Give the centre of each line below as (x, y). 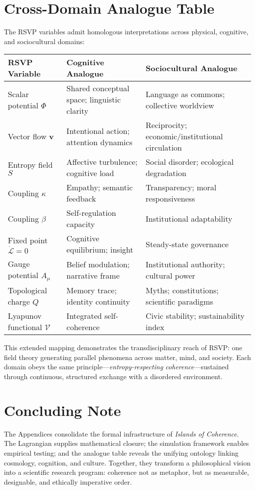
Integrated (84, 316)
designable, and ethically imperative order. (68, 481)
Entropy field (30, 165)
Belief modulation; (98, 264)
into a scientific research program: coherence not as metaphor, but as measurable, (127, 472)
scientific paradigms (179, 302)
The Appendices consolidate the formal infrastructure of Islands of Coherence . (121, 433)
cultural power (171, 276)
